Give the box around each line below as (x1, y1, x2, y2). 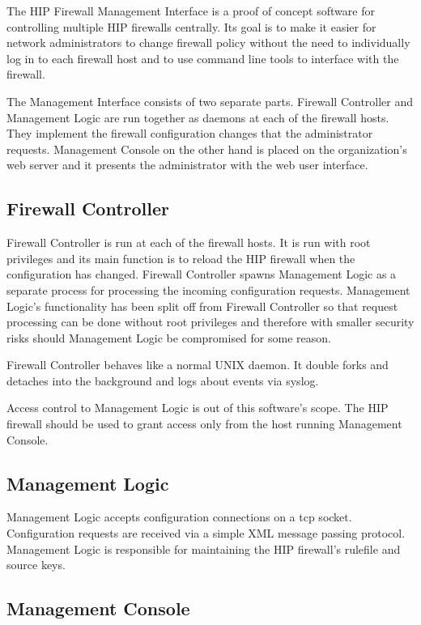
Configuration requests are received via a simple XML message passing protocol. (6, 525, 406, 542)
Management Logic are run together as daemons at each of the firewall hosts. (6, 108, 389, 125)
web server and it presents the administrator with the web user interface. (6, 156, 368, 173)
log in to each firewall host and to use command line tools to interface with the (6, 49, 399, 66)
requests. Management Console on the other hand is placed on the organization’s (6, 140, 407, 157)
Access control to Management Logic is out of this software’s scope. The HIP (6, 399, 389, 416)
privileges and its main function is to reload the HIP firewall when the (6, 249, 355, 266)
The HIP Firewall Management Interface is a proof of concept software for (6, 2, 375, 19)
